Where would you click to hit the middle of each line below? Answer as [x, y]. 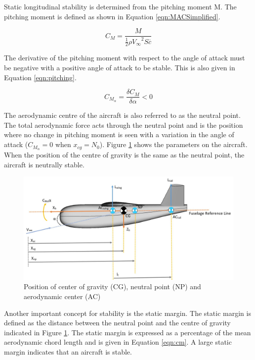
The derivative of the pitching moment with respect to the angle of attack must [125, 58]
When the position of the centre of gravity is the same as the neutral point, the [124, 154]
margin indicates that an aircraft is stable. [68, 351]
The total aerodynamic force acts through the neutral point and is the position [124, 125]
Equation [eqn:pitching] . [40, 77]
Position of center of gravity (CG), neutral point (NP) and [112, 286]
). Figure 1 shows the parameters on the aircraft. [173, 144]
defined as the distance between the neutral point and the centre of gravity [117, 323]
